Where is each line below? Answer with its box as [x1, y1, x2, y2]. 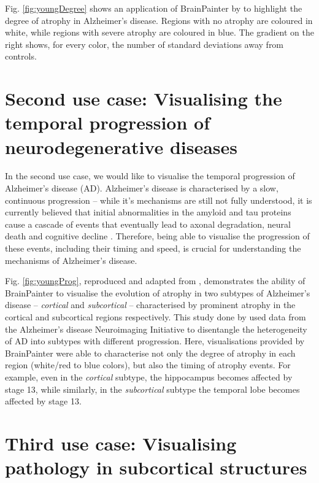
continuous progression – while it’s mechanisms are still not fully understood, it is [5, 193, 312, 206]
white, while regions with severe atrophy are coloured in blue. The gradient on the [5, 26, 314, 39]
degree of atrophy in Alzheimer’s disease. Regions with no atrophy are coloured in [5, 14, 313, 26]
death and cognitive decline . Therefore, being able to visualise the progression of [5, 230, 310, 242]
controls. [5, 50, 37, 63]
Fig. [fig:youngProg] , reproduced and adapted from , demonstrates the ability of [5, 274, 306, 287]
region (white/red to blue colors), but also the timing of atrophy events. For [5, 358, 291, 371]
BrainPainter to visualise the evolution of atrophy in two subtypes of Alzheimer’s [5, 286, 310, 299]
